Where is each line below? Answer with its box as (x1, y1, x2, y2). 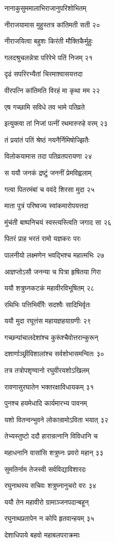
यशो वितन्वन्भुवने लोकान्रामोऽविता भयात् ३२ (4, 414, 109, 424)
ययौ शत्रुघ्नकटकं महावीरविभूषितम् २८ (4, 283, 95, 293)
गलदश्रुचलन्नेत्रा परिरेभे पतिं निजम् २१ (4, 52, 93, 62)
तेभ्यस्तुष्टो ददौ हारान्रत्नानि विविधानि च (4, 431, 98, 441)
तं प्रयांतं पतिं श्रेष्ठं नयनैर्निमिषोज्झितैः (4, 134, 90, 145)
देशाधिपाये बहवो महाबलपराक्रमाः (4, 530, 80, 540)
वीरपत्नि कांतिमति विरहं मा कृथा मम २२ (4, 85, 100, 95)
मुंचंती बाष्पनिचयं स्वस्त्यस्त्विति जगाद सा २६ (4, 217, 112, 227)
